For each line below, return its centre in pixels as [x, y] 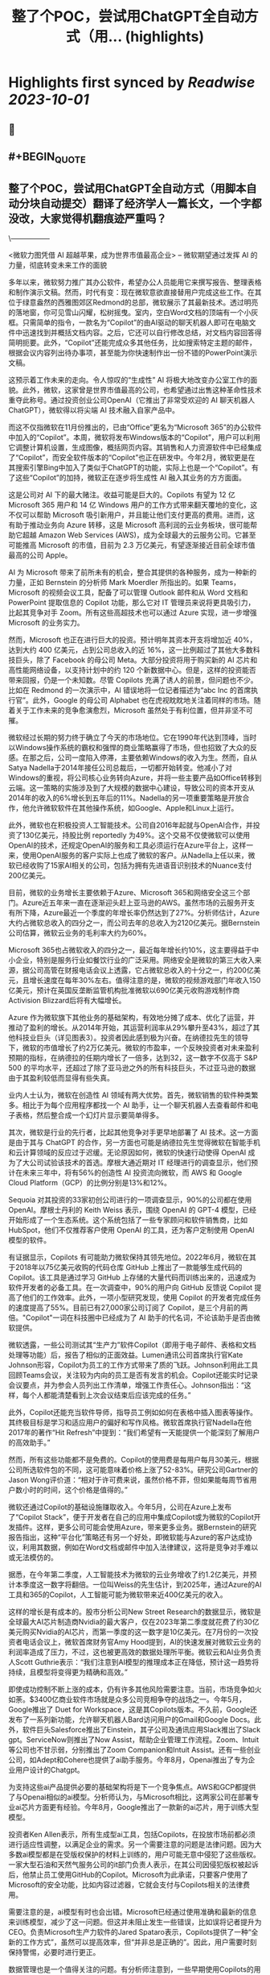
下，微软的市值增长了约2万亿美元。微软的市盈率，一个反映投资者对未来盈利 [134, 1048]
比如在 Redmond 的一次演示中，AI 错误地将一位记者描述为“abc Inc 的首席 [130, 690]
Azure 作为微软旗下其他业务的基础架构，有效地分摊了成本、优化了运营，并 [132, 1017]
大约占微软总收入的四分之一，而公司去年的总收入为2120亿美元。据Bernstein [134, 923]
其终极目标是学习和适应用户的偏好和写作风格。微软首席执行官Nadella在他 [130, 1422]
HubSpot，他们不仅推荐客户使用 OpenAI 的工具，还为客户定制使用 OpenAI [131, 1230]
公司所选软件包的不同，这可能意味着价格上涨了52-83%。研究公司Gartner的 [133, 1469]
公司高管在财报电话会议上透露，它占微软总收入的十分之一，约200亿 [142, 970]
